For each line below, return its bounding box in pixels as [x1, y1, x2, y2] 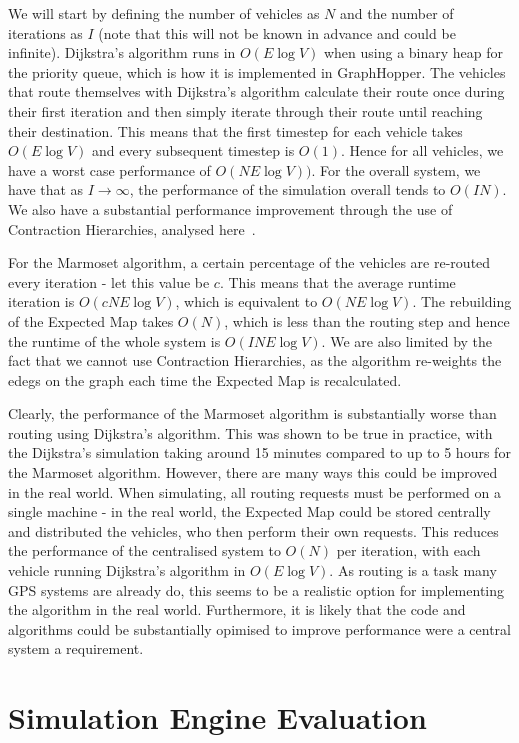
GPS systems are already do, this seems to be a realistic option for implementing [8, 579, 505, 600]
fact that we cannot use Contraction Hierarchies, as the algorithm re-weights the [8, 350, 502, 371]
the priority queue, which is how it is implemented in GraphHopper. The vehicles [8, 61, 506, 82]
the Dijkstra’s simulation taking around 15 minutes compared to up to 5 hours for [8, 442, 511, 463]
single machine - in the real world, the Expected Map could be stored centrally [8, 501, 491, 522]
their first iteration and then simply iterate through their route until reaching [8, 100, 483, 121]
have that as [8, 179, 84, 200]
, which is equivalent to [175, 291, 318, 312]
